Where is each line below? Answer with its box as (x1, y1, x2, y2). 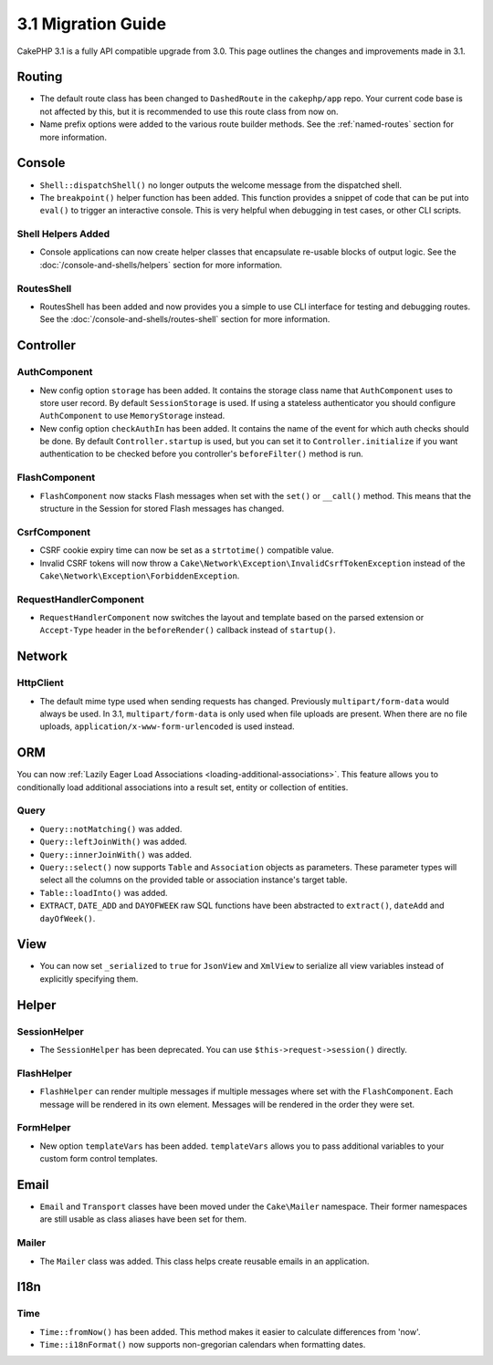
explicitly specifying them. (39, 973, 139, 985)
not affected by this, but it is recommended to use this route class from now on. (39, 106, 339, 117)
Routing (16, 69, 63, 85)
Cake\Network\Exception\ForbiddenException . (39, 570, 240, 581)
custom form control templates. (39, 1153, 159, 1164)
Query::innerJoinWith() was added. (39, 849, 192, 860)
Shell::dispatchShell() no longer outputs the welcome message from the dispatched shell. (39, 179, 402, 191)
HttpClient (16, 676, 64, 689)
